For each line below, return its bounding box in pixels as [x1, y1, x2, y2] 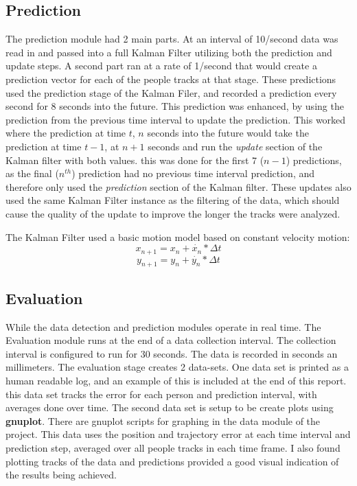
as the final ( [5, 166, 59, 181]
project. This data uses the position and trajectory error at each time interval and [5, 427, 351, 441]
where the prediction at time [5, 126, 126, 140]
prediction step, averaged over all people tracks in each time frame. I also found [5, 440, 341, 454]
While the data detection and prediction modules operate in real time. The [5, 319, 321, 334]
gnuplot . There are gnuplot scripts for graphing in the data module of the [5, 413, 321, 428]
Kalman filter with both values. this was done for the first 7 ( [5, 152, 264, 167]
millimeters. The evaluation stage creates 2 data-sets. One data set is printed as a [5, 360, 349, 374]
